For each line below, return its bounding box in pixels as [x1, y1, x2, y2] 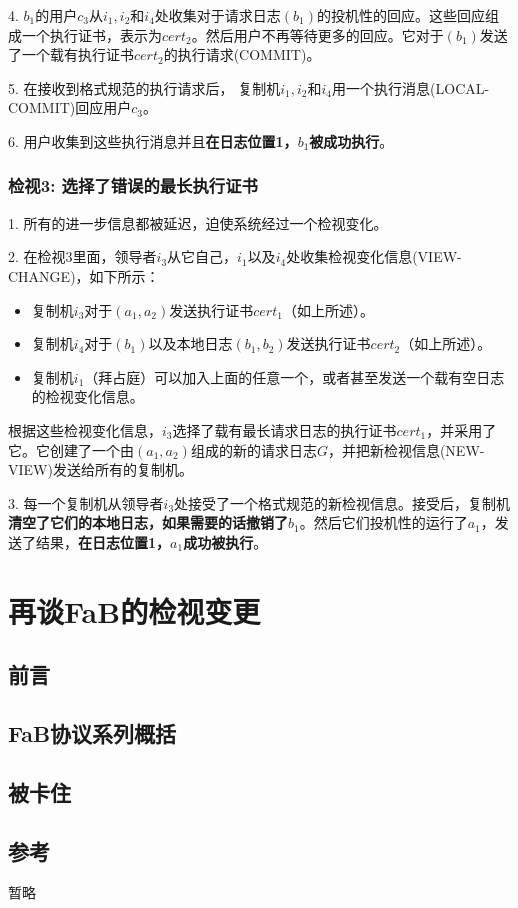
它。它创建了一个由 [8, 439, 134, 460]
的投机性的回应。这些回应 [317, 5, 486, 25]
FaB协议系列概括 [8, 718, 177, 749]
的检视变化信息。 [31, 386, 144, 407]
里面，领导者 [72, 246, 157, 267]
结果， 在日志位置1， [35, 531, 171, 552]
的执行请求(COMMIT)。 [163, 44, 321, 65]
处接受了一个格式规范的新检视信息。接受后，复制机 [174, 492, 511, 513]
